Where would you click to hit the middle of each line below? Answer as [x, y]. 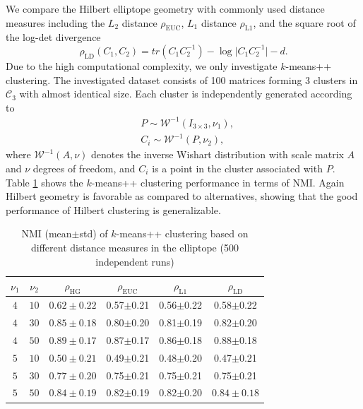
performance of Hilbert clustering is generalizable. [113, 209]
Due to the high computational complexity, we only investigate [142, 65]
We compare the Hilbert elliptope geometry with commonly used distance [165, 8]
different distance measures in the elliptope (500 [135, 247]
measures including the [55, 22]
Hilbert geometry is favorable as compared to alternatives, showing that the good [182, 196]
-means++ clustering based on [182, 233]
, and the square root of [304, 22]
